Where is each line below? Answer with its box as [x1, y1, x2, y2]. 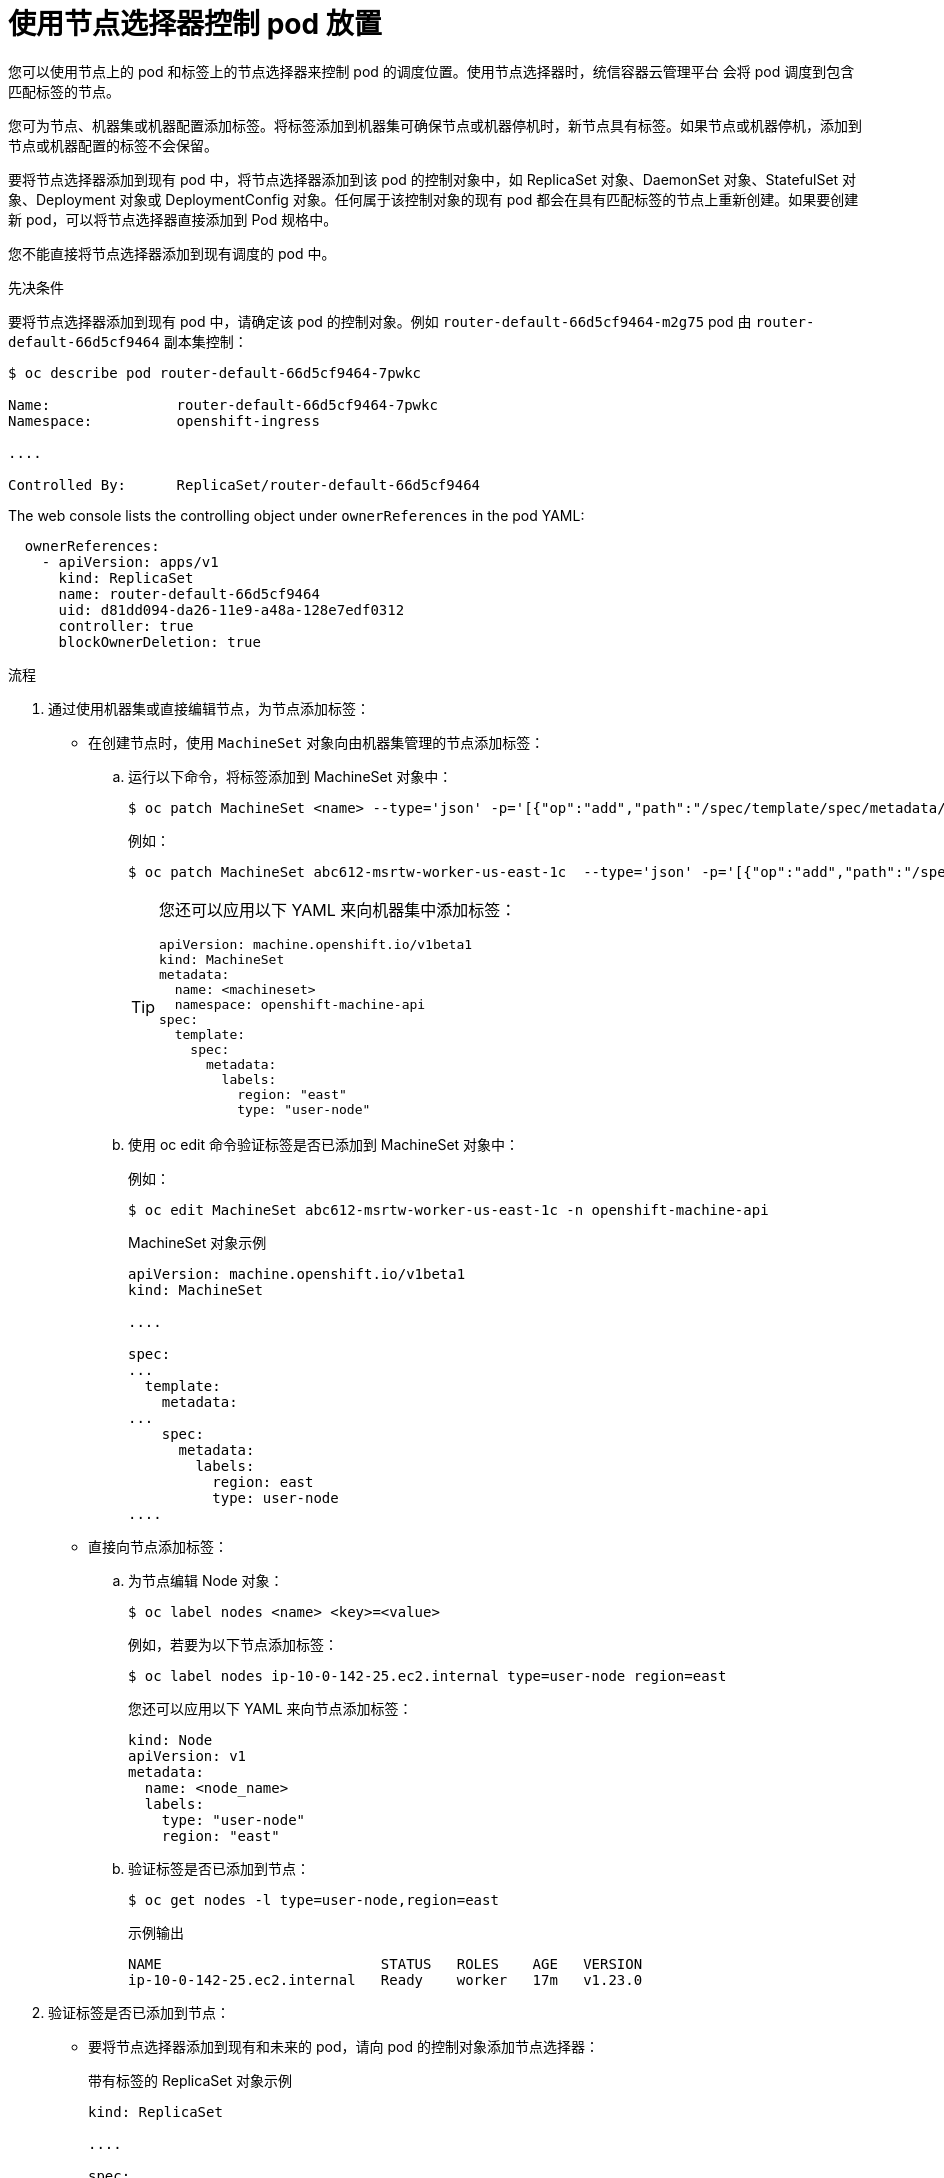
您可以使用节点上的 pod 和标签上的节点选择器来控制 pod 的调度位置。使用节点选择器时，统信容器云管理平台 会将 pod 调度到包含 [8, 62, 855, 80]
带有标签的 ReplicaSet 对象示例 [88, 2071, 292, 2089]
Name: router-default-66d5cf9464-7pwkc [8, 396, 438, 413]
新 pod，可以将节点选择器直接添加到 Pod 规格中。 [8, 210, 338, 228]
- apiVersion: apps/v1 [41, 553, 219, 570]
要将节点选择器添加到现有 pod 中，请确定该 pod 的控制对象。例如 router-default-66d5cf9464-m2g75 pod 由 [8, 312, 752, 330]
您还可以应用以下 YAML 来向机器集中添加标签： [159, 899, 517, 920]
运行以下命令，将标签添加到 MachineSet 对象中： [128, 767, 453, 785]
